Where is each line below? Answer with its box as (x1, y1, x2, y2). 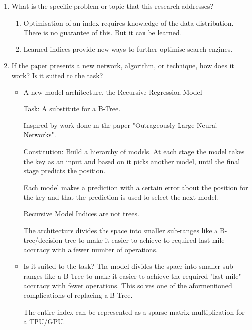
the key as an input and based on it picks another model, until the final (23, 156, 240, 166)
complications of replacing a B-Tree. (23, 290, 133, 300)
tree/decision (23, 235, 63, 245)
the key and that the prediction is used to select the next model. (23, 192, 218, 202)
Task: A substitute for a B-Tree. (23, 103, 121, 114)
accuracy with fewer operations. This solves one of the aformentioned (23, 280, 232, 290)
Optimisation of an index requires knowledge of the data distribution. (23, 17, 234, 28)
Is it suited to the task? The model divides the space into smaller (23, 261, 221, 271)
